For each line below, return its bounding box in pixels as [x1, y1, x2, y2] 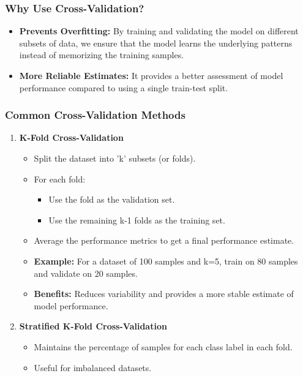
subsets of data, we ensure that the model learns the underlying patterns [19, 36, 293, 49]
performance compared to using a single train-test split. [19, 81, 228, 94]
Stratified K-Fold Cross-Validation [19, 320, 167, 333]
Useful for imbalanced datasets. [34, 361, 152, 374]
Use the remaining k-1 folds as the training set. [48, 213, 225, 226]
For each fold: [34, 172, 86, 185]
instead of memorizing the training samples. [19, 48, 184, 61]
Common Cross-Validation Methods [5, 107, 185, 122]
